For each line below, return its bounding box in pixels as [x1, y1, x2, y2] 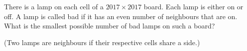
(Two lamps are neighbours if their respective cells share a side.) [4, 37, 200, 47]
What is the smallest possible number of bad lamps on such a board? [4, 21, 215, 31]
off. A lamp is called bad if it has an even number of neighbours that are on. [4, 11, 238, 21]
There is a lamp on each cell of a [4, 1, 104, 11]
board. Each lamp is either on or [143, 1, 244, 11]
